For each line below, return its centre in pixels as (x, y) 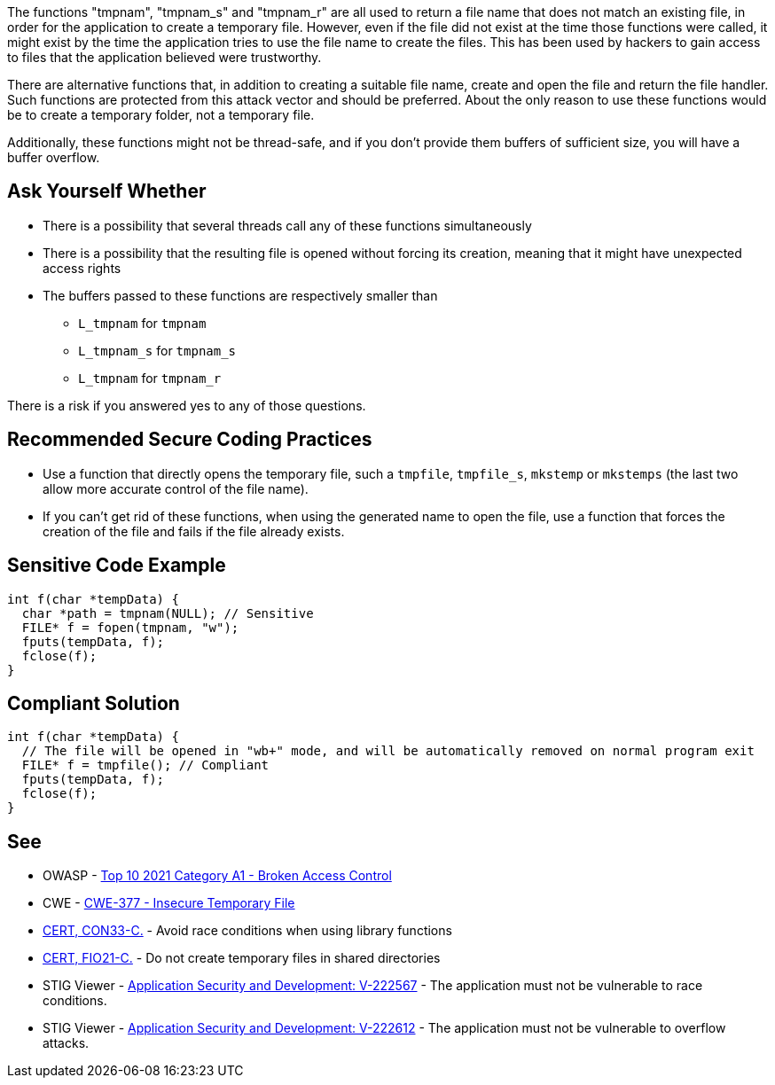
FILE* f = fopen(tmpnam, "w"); (130, 627)
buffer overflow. (54, 157)
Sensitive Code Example (117, 566)
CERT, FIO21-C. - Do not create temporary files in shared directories (242, 958)
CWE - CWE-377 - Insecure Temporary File (169, 903)
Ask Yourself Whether (107, 191)
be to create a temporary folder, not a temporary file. (161, 115)
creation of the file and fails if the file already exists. (194, 531)
